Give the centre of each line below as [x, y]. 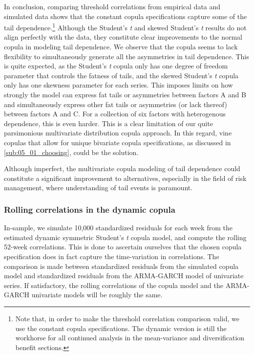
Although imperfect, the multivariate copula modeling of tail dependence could [122, 168]
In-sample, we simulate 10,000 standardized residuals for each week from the [118, 228]
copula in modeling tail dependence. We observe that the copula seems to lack [121, 47]
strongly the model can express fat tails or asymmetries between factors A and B [125, 94]
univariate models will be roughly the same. [97, 295]
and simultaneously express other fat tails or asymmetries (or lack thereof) [116, 104]
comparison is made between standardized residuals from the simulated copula [121, 266]
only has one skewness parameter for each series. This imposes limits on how [118, 85]
